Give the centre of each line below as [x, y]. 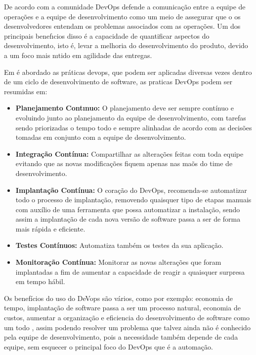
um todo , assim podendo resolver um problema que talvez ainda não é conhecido [127, 327]
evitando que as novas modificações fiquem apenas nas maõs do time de [124, 163]
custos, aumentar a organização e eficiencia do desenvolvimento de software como [127, 318]
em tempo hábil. [40, 281]
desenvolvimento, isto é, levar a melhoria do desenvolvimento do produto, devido [126, 45]
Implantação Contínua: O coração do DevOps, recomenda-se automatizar [131, 190]
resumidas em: [26, 91]
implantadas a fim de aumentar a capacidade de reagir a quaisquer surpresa [130, 271]
